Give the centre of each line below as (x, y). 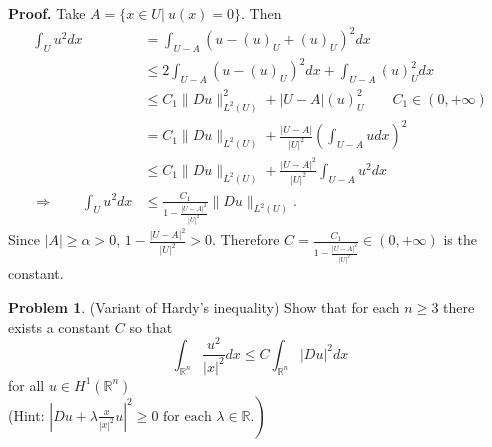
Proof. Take (47, 13)
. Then (261, 13)
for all (26, 384)
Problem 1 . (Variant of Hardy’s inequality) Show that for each (204, 306)
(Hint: (26, 414)
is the (460, 239)
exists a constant (59, 326)
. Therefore (246, 239)
